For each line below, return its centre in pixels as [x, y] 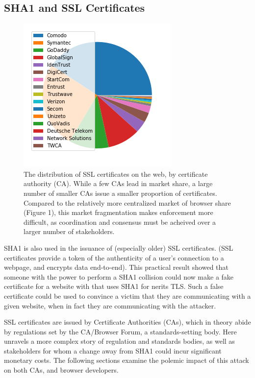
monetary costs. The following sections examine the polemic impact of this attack [127, 360]
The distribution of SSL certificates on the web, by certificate [116, 174]
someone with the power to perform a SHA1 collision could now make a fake [119, 276]
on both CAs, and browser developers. [61, 370]
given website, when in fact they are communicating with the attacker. [110, 305]
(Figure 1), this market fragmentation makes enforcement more [118, 212]
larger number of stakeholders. [69, 231]
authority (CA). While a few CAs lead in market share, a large [118, 183]
